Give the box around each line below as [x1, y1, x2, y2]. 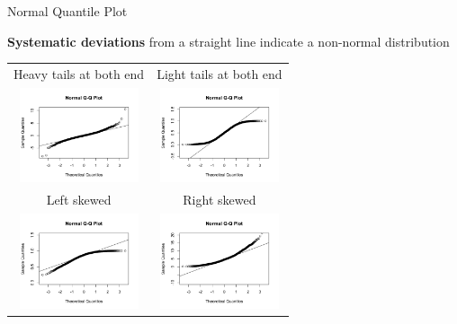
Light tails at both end [157, 64, 282, 83]
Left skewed [46, 190, 112, 209]
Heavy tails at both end [13, 64, 145, 83]
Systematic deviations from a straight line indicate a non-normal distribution [7, 31, 450, 50]
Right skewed [183, 190, 256, 209]
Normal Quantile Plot [7, 2, 128, 20]
